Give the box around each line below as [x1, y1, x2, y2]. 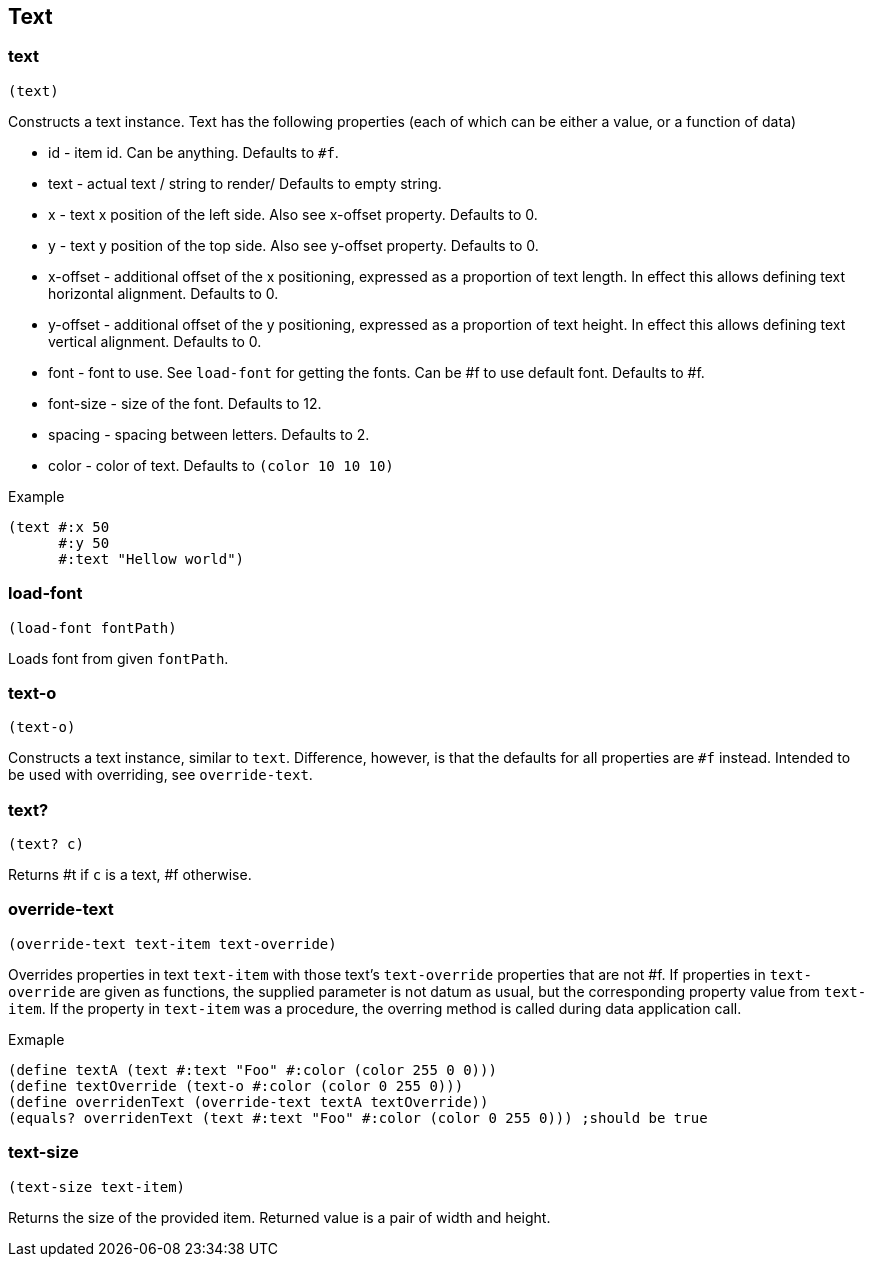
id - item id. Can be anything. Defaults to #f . [48, 143, 339, 161]
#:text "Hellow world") [58, 550, 245, 567]
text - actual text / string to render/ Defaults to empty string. [48, 174, 442, 192]
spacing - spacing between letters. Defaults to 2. [48, 425, 370, 443]
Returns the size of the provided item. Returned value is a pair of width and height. [8, 1208, 551, 1226]
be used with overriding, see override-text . [8, 766, 313, 784]
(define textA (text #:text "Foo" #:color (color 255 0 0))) [8, 1061, 497, 1078]
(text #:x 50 [8, 518, 110, 535]
